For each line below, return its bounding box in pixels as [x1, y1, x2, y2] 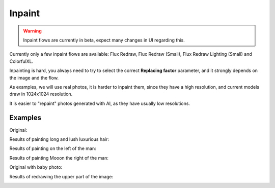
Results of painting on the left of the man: [9, 145, 96, 152]
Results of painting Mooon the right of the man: [9, 155, 109, 161]
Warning [23, 28, 42, 34]
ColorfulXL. [9, 58, 34, 64]
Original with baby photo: [9, 164, 63, 170]
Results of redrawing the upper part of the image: [9, 173, 114, 179]
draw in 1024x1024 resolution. [9, 91, 73, 97]
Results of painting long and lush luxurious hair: [9, 136, 109, 142]
